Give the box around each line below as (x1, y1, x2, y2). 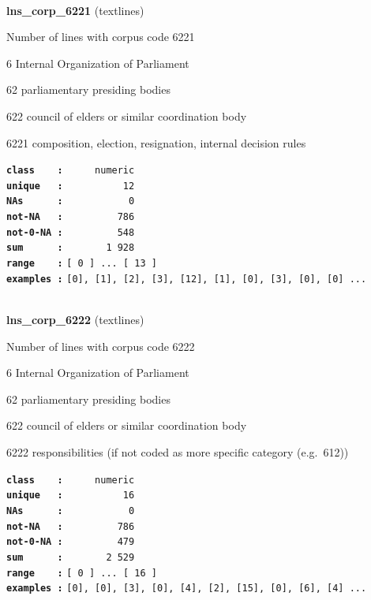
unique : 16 (6, 490, 135, 501)
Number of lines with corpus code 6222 (6, 337, 195, 354)
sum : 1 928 (6, 242, 135, 254)
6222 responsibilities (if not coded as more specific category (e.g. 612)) (6, 443, 349, 460)
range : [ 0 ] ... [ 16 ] (6, 567, 157, 579)
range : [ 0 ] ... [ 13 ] (6, 258, 157, 270)
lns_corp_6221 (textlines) (6, 2, 144, 18)
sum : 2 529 (6, 551, 135, 563)
